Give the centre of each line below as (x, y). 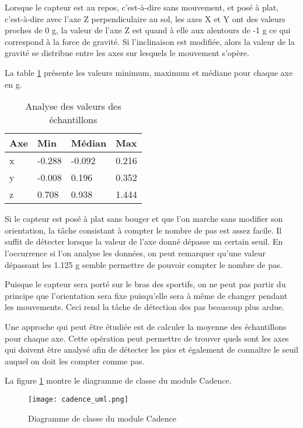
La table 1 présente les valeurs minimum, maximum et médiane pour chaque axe (149, 72)
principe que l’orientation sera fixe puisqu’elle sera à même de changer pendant (146, 295)
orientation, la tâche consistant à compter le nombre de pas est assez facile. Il (143, 230)
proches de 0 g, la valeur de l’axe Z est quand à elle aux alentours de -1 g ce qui (148, 30)
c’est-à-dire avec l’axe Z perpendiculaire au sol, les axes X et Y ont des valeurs (145, 18)
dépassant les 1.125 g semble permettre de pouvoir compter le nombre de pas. (144, 264)
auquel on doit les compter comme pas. (75, 361)
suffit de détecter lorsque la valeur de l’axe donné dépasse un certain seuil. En (144, 241)
